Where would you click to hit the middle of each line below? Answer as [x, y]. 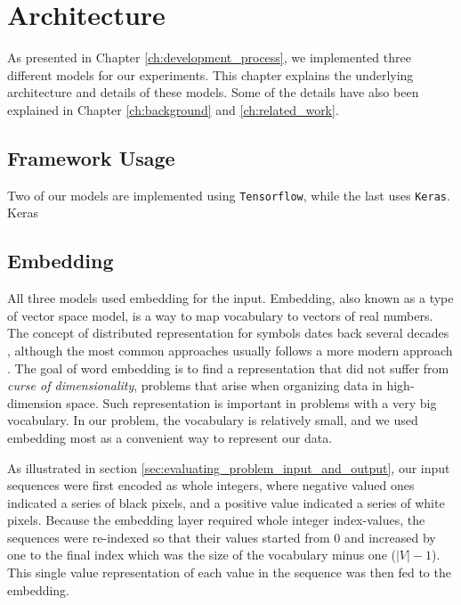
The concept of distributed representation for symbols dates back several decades [228, 333]
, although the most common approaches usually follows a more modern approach [230, 350]
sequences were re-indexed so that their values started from [169, 537]
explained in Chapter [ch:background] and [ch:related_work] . [173, 109]
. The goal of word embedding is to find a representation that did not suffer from [228, 368]
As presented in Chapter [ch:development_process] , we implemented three [209, 57]
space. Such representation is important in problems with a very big [251, 402]
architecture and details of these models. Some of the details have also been [213, 92]
